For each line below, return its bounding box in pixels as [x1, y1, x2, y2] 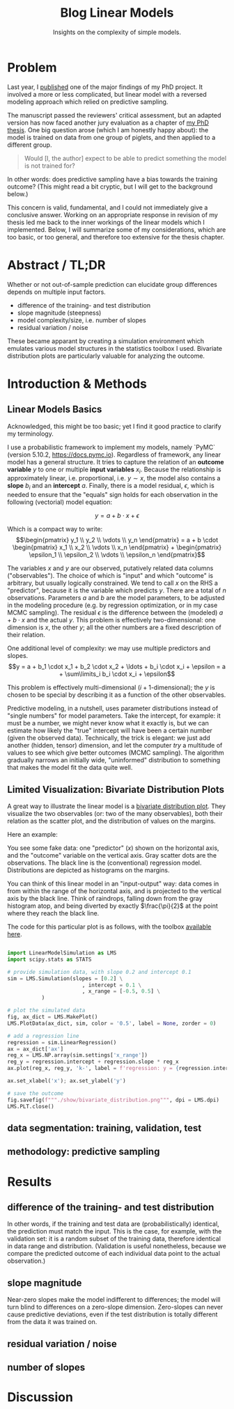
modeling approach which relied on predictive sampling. [7, 97, 169, 106]
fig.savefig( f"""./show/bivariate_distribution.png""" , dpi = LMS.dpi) [7, 1096, 219, 1103]
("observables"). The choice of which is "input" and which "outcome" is [7, 572, 214, 580]
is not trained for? [24, 162, 75, 170]
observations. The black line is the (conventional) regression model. [7, 858, 202, 867]
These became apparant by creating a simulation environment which [7, 336, 204, 345]
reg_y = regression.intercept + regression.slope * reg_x [7, 1058, 179, 1066]
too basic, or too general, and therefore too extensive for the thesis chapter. [7, 233, 225, 241]
